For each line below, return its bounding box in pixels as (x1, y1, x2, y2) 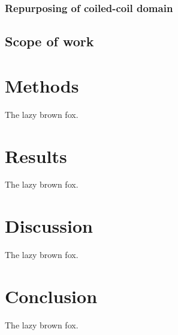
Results (5, 143, 67, 168)
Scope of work (5, 32, 94, 51)
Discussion (5, 214, 93, 238)
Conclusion (5, 283, 98, 308)
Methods (5, 73, 79, 97)
